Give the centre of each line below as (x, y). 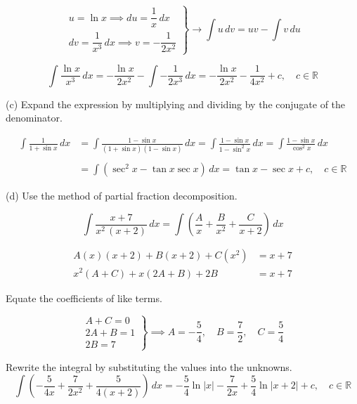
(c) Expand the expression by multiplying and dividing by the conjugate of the (176, 104)
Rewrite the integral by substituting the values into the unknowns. (149, 366)
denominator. (34, 118)
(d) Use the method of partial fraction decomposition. (122, 195)
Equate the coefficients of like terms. (84, 298)
